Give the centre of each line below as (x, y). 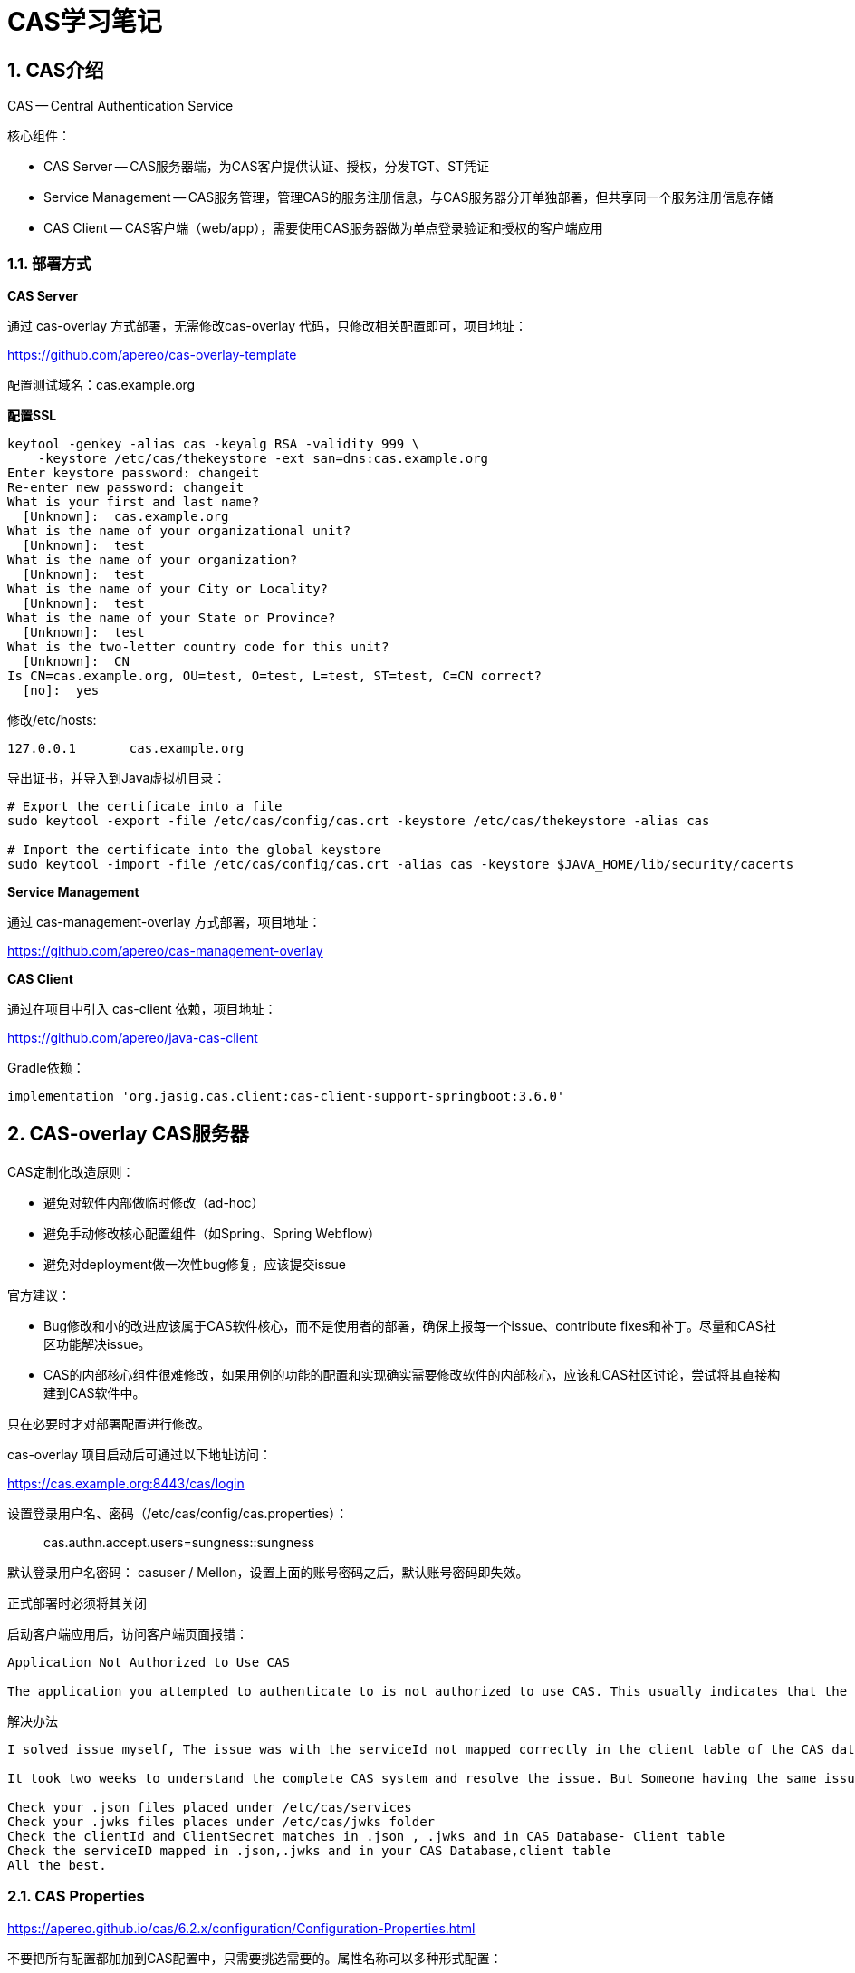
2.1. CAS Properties (76, 1896)
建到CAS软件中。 (95, 1392)
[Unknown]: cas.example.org (125, 516)
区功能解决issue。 (97, 1343)
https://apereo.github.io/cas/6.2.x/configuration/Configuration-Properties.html (241, 1928)
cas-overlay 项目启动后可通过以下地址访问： (140, 1454)
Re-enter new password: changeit (126, 487)
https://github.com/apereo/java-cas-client (133, 1037)
